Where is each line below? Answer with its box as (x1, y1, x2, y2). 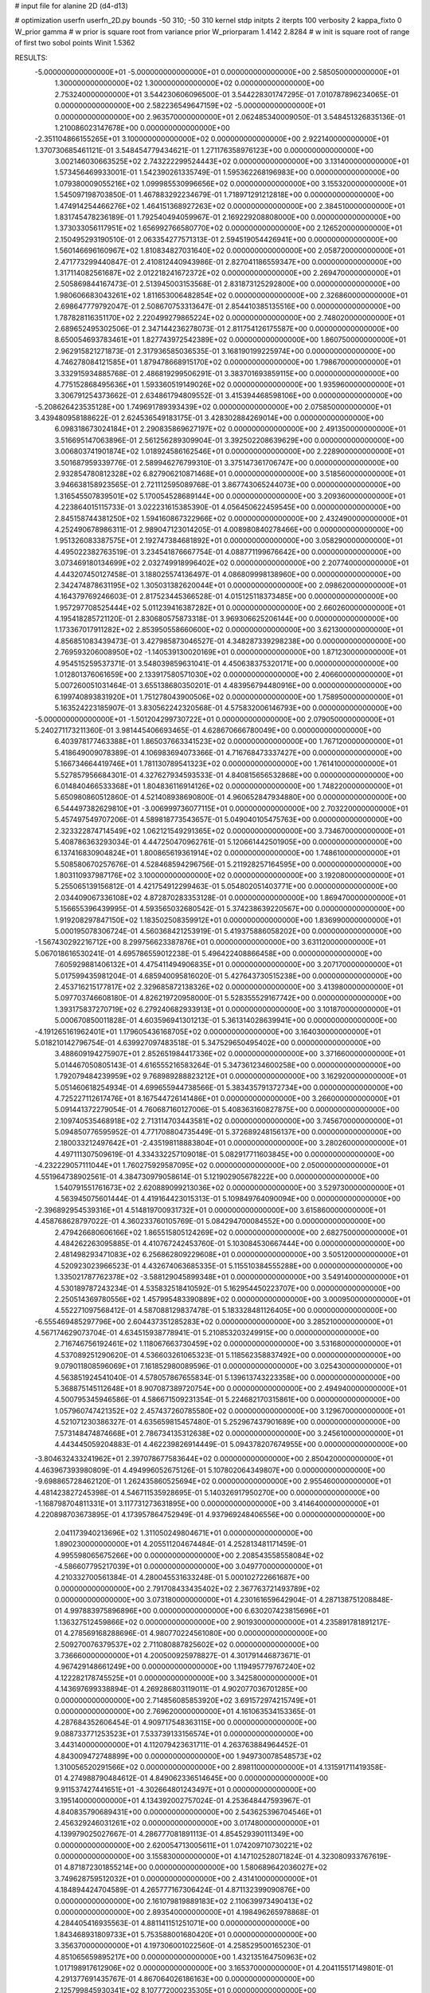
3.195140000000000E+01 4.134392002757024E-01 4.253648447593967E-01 (54, 1796, 311, 1806)
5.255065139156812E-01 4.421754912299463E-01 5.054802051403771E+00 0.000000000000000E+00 (54, 882, 398, 891)
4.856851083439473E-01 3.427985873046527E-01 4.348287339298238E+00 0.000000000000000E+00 (54, 636, 406, 646)
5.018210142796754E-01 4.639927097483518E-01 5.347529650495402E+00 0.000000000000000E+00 (34, 1037, 381, 1048)
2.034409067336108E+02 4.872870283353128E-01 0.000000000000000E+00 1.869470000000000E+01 (54, 893, 406, 902)
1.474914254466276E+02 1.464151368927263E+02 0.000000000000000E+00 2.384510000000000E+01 (54, 201, 405, 210)
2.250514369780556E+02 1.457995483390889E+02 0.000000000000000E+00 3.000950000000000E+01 (54, 1294, 411, 1303)
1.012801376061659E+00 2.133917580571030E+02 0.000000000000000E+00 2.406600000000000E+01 (54, 670, 404, 679)
